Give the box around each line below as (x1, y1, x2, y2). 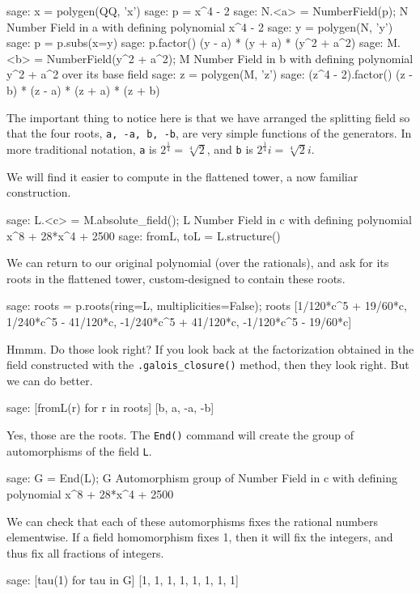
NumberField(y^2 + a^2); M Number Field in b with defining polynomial (46, 49, 414, 66)
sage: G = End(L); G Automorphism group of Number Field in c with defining (6, 469, 397, 486)
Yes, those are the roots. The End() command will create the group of (6, 426, 354, 443)
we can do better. (6, 371, 93, 388)
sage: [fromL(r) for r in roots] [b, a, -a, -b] (6, 399, 214, 416)
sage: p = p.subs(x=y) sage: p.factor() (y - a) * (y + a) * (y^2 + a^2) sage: (6, 34, 384, 51)
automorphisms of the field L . (6, 442, 152, 459)
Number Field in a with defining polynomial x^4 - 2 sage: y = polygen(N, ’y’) (6, 18, 393, 35)
